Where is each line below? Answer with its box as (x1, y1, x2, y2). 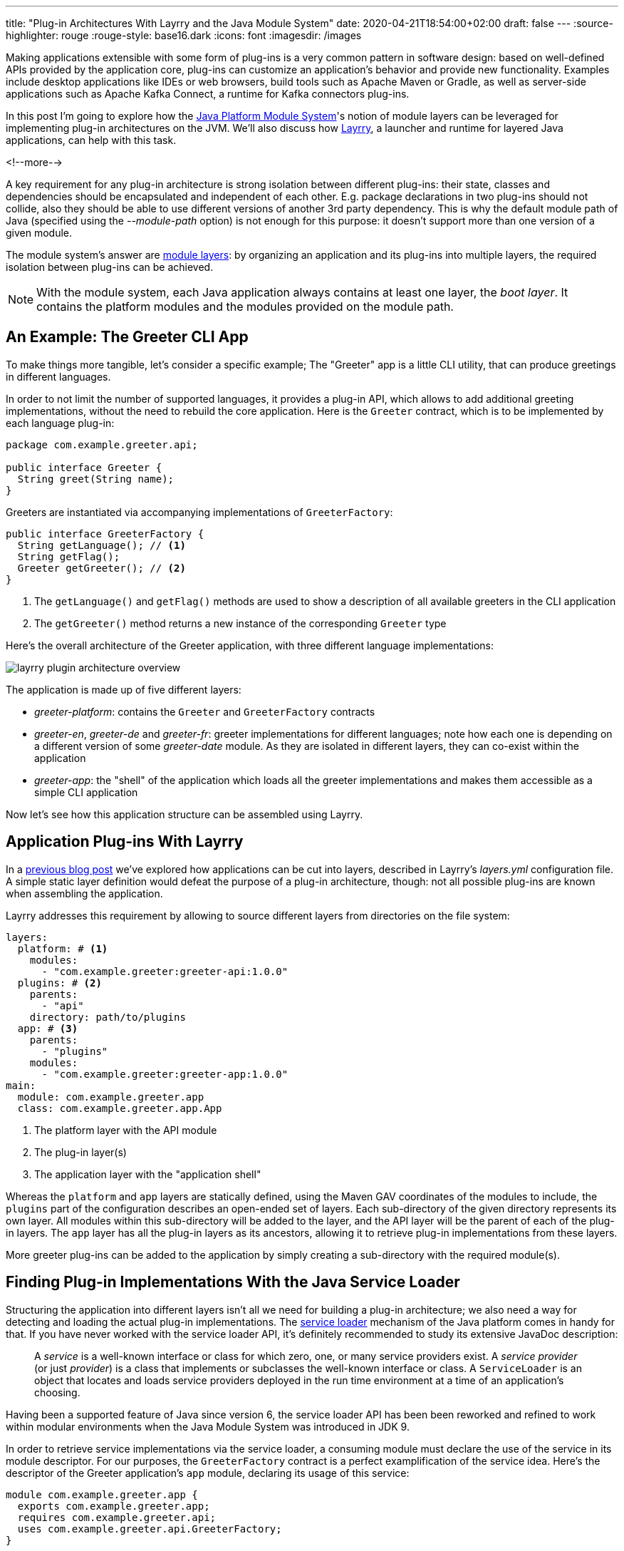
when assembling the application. (6, 887, 163, 900)
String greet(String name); (17, 473, 175, 485)
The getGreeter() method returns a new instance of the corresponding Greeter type (34, 617, 447, 629)
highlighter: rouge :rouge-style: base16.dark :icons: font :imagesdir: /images (6, 29, 362, 41)
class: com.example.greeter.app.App (17, 1102, 222, 1114)
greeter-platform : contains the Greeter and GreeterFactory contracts (34, 705, 375, 718)
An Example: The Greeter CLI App (6, 328, 249, 346)
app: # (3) (17, 1022, 78, 1034)
